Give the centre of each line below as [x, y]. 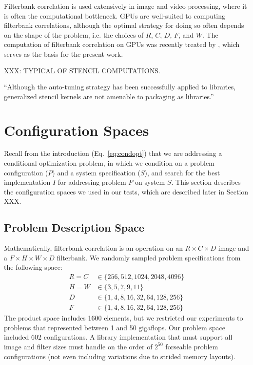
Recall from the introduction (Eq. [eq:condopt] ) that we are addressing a [113, 153]
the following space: [33, 267]
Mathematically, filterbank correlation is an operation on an [94, 248]
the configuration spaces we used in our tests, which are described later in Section [126, 191]
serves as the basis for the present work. [64, 54]
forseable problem [192, 346]
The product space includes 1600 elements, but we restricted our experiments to [124, 318]
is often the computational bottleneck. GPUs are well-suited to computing [115, 15]
